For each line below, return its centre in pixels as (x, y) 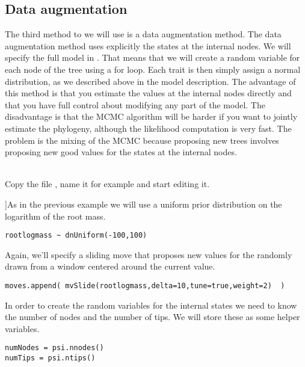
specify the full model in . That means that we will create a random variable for (152, 57)
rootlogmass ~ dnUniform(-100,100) (76, 236)
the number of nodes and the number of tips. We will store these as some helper (152, 317)
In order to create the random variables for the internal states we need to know (151, 305)
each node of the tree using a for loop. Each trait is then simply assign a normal (153, 69)
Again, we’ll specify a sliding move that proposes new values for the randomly (149, 254)
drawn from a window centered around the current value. (110, 266)
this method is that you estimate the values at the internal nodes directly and (148, 93)
